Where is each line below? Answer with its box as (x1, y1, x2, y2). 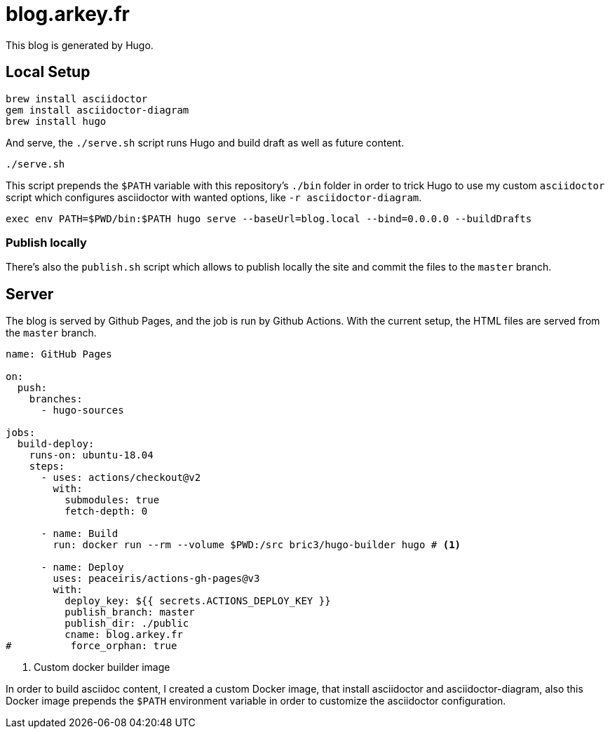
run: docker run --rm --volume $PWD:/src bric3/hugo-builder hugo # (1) (53, 539, 461, 551)
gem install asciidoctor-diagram (6, 104, 189, 116)
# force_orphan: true (6, 640, 177, 652)
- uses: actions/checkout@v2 (41, 472, 201, 484)
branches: (29, 393, 83, 405)
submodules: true (65, 494, 160, 506)
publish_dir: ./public (65, 618, 189, 630)
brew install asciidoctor (6, 93, 148, 104)
